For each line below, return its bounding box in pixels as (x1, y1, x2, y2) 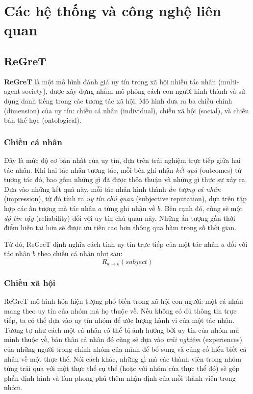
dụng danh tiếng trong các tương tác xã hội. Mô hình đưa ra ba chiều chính (4, 95, 232, 105)
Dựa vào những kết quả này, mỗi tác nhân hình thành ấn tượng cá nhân (4, 184, 221, 194)
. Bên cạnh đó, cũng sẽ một (160, 203, 243, 213)
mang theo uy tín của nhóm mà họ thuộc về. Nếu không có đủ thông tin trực (4, 305, 237, 315)
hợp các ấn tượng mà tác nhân (4, 203, 96, 213)
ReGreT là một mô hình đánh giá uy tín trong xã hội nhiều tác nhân (4, 76, 216, 86)
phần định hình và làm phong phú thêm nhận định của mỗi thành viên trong (4, 372, 236, 383)
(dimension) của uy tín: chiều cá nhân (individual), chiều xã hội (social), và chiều (4, 105, 249, 115)
